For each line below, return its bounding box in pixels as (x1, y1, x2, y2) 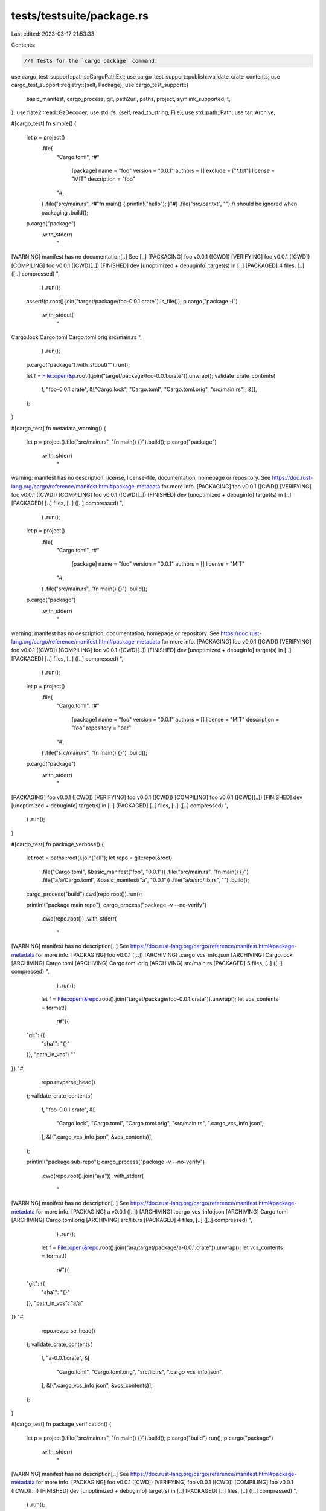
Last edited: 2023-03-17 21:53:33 (11, 30, 95, 37)
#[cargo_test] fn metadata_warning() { (11, 424, 106, 432)
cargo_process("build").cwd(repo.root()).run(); (26, 890, 142, 898)
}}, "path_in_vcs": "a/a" (26, 1299, 84, 1307)
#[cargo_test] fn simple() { (11, 120, 77, 127)
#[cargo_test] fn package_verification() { (11, 1420, 112, 1428)
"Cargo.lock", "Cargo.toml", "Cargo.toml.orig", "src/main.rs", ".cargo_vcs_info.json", (56, 1120, 264, 1127)
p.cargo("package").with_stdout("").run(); (26, 361, 130, 368)
